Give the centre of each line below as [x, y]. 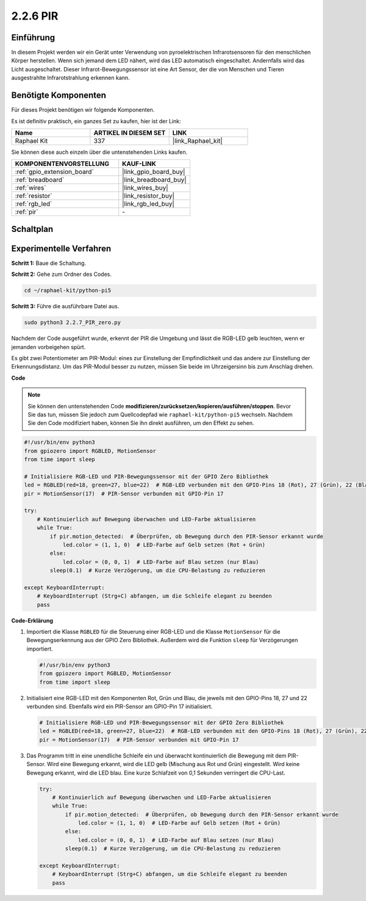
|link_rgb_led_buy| [149, 204]
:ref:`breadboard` [40, 180]
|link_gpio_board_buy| [154, 172]
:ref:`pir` [27, 212]
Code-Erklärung [32, 620]
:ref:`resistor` [34, 196]
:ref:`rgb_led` [34, 204]
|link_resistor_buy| [149, 196]
